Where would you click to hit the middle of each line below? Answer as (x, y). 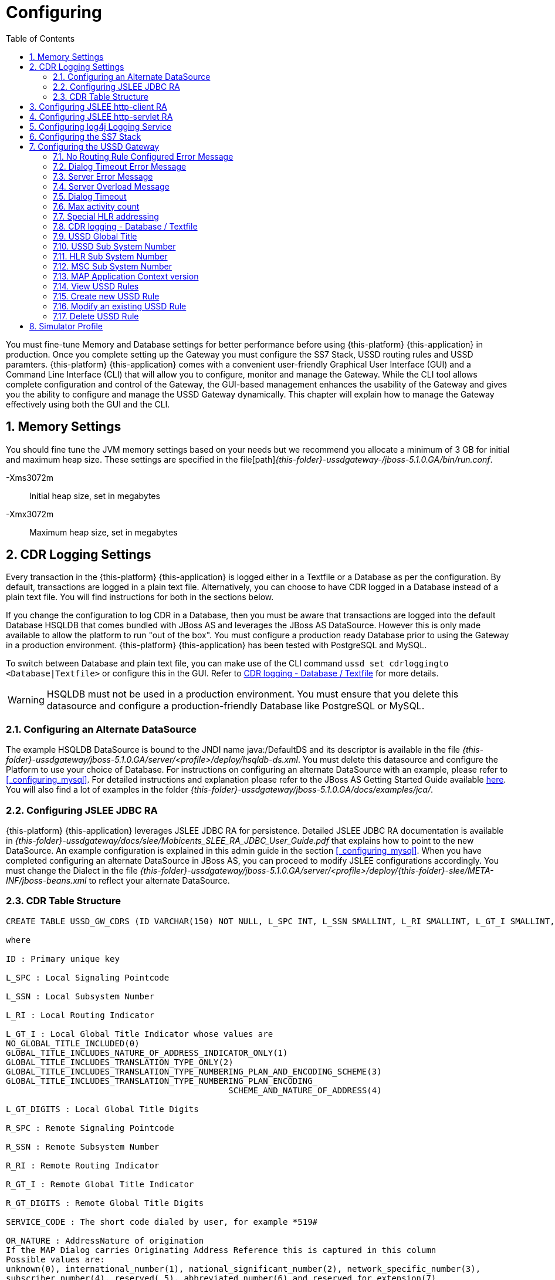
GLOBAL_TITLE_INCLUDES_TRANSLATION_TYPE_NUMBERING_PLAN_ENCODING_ (162, 1081)
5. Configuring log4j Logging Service (101, 126)
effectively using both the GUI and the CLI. (88, 404)
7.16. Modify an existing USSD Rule (120, 306)
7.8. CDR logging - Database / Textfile (125, 226)
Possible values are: (55, 1259)
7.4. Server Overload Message (111, 186)
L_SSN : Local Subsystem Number (80, 996)
